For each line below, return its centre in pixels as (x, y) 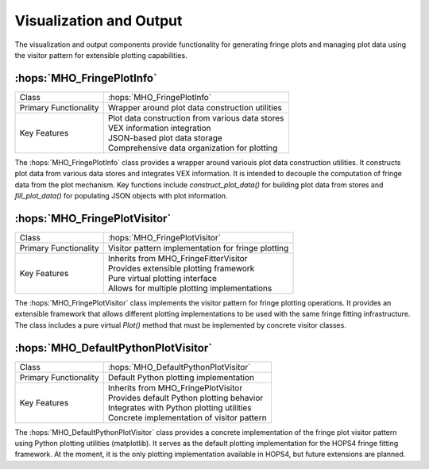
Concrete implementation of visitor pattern (187, 417)
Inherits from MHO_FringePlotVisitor (175, 387)
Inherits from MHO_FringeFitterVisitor (178, 258)
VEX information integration (159, 128)
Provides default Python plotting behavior (186, 398)
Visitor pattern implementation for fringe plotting (198, 248)
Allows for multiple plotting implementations (190, 288)
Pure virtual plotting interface (162, 278)
